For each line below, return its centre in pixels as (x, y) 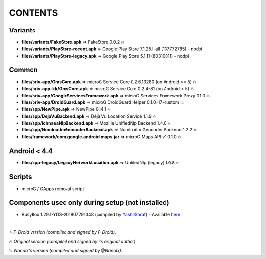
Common (23, 70)
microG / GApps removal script (53, 188)
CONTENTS (33, 13)
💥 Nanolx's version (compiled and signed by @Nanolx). (66, 251)
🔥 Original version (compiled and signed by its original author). (73, 241)
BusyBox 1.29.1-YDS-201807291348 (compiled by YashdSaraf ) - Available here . (101, 214)
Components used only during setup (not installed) (89, 203)
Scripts (20, 177)
